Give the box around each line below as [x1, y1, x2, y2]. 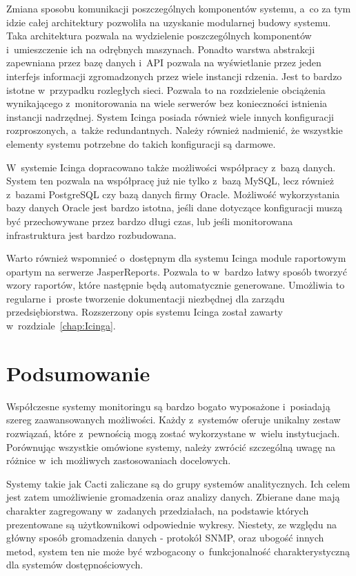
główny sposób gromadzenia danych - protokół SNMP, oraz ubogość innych [6, 530, 324, 545]
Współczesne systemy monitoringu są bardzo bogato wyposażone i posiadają [6, 399, 330, 413]
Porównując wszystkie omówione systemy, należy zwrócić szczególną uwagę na [6, 439, 335, 454]
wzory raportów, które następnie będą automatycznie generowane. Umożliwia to [6, 278, 345, 292]
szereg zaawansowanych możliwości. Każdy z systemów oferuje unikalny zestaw [6, 412, 341, 427]
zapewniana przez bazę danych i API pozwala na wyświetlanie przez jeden [6, 55, 322, 70]
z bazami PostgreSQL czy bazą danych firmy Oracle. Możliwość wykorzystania [6, 186, 340, 201]
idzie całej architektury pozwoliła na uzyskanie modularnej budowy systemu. [6, 15, 331, 29]
